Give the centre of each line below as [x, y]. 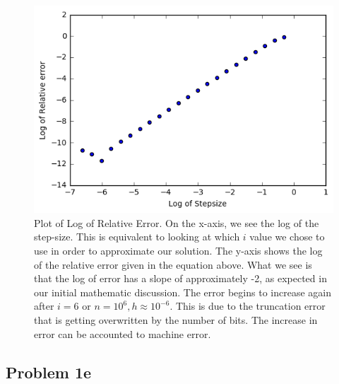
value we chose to [287, 237]
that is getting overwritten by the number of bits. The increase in [176, 320]
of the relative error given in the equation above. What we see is [173, 264]
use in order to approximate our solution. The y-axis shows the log [178, 251]
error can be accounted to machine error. [123, 333]
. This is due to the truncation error [248, 306]
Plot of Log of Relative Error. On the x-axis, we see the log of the [177, 222]
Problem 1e [49, 372]
